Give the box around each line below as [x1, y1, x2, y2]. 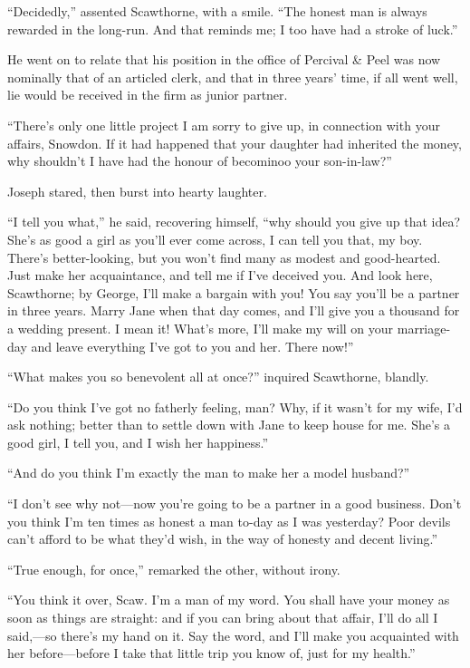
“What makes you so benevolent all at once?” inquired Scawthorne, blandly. [7, 367, 429, 386]
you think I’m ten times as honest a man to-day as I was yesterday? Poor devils [7, 511, 451, 530]
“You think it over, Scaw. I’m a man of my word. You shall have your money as [7, 590, 450, 609]
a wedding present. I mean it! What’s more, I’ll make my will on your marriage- [7, 318, 451, 337]
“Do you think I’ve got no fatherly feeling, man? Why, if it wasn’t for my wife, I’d [7, 397, 463, 416]
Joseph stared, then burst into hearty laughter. [7, 181, 267, 200]
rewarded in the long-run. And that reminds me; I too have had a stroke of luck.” [7, 19, 458, 38]
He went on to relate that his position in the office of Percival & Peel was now [7, 50, 441, 69]
